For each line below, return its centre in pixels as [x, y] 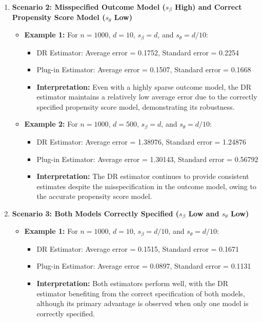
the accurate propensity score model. [94, 196]
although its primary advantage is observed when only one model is [143, 303]
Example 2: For [51, 124]
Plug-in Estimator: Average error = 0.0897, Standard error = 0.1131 [144, 266]
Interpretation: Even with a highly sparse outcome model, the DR [144, 86]
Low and [204, 213]
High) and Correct [208, 7]
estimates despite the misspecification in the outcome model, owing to [146, 186]
